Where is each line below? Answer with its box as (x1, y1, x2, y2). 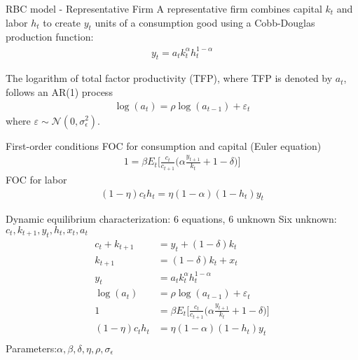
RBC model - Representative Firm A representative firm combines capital (6, 1, 322, 15)
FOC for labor (6, 172, 67, 186)
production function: (6, 29, 94, 44)
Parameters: (6, 341, 57, 355)
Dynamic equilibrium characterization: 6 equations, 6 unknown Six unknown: (6, 212, 337, 226)
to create (43, 15, 81, 29)
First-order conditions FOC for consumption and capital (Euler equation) (6, 138, 322, 153)
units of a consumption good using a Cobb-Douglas (95, 15, 315, 29)
